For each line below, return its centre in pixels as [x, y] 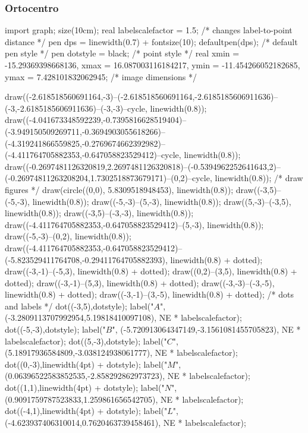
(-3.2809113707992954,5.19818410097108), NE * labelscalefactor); [123, 317]
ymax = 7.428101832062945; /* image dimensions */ [101, 76]
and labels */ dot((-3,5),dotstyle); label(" [79, 306]
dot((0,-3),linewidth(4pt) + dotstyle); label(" [86, 364]
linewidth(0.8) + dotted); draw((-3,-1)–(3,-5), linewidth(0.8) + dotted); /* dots [149, 294]
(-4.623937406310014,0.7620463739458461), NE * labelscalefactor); [125, 422]
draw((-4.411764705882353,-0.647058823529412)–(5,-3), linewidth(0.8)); [134, 224]
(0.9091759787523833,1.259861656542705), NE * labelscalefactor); [124, 399]
